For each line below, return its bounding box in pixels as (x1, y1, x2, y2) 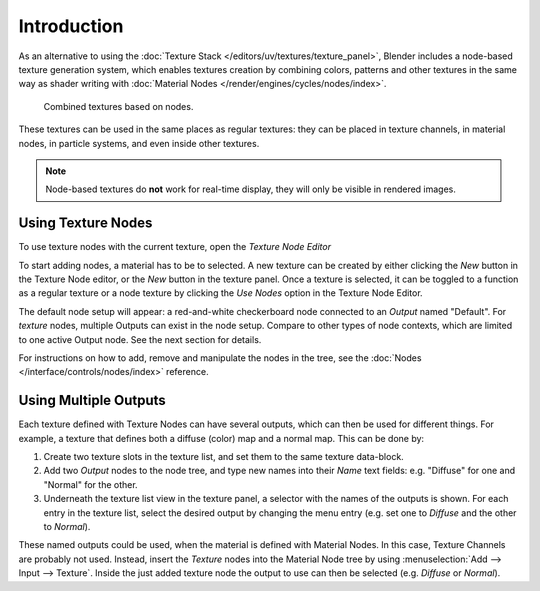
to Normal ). (43, 520, 91, 532)
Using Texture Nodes (18, 215, 153, 232)
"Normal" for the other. (43, 478, 139, 490)
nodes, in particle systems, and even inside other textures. (18, 137, 260, 149)
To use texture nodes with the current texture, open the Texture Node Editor (18, 241, 332, 253)
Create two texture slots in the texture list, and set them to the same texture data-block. (43, 451, 404, 462)
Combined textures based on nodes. (43, 100, 194, 112)
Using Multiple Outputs (18, 392, 167, 409)
